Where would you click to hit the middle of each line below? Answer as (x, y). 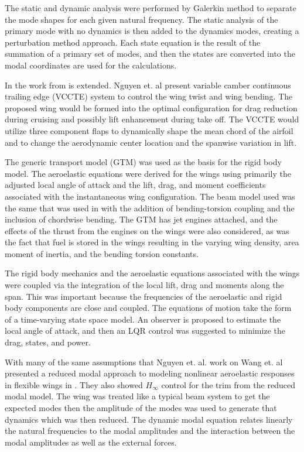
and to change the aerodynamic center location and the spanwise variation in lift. (151, 142)
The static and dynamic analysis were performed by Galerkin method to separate (151, 8)
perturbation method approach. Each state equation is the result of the (133, 42)
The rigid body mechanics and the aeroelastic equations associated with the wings (152, 273)
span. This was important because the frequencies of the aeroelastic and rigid (144, 296)
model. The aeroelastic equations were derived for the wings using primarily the (148, 173)
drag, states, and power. (48, 342)
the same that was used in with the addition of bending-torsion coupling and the (150, 208)
